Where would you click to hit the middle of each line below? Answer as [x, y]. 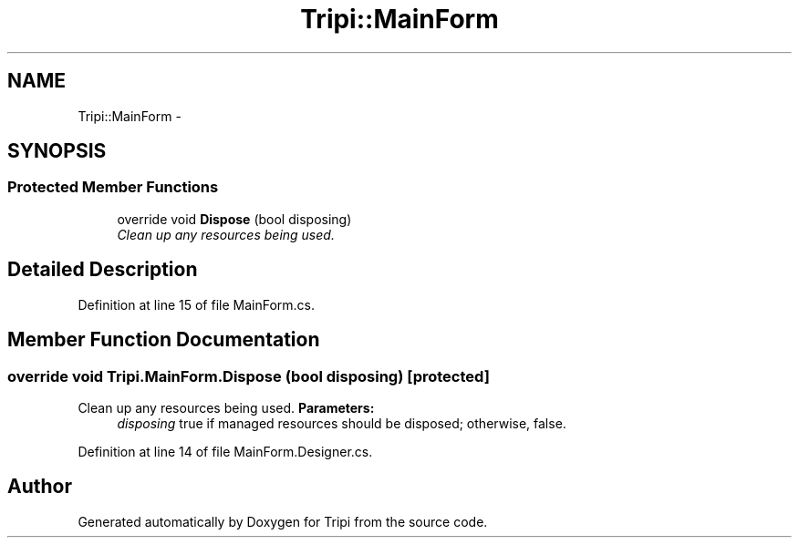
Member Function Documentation [164, 340]
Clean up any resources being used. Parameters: [226, 407]
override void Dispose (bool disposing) [234, 219]
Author [40, 487]
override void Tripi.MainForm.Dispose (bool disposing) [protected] [249, 376]
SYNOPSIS [57, 151]
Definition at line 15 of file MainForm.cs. [196, 304]
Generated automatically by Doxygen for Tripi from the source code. [283, 521]
